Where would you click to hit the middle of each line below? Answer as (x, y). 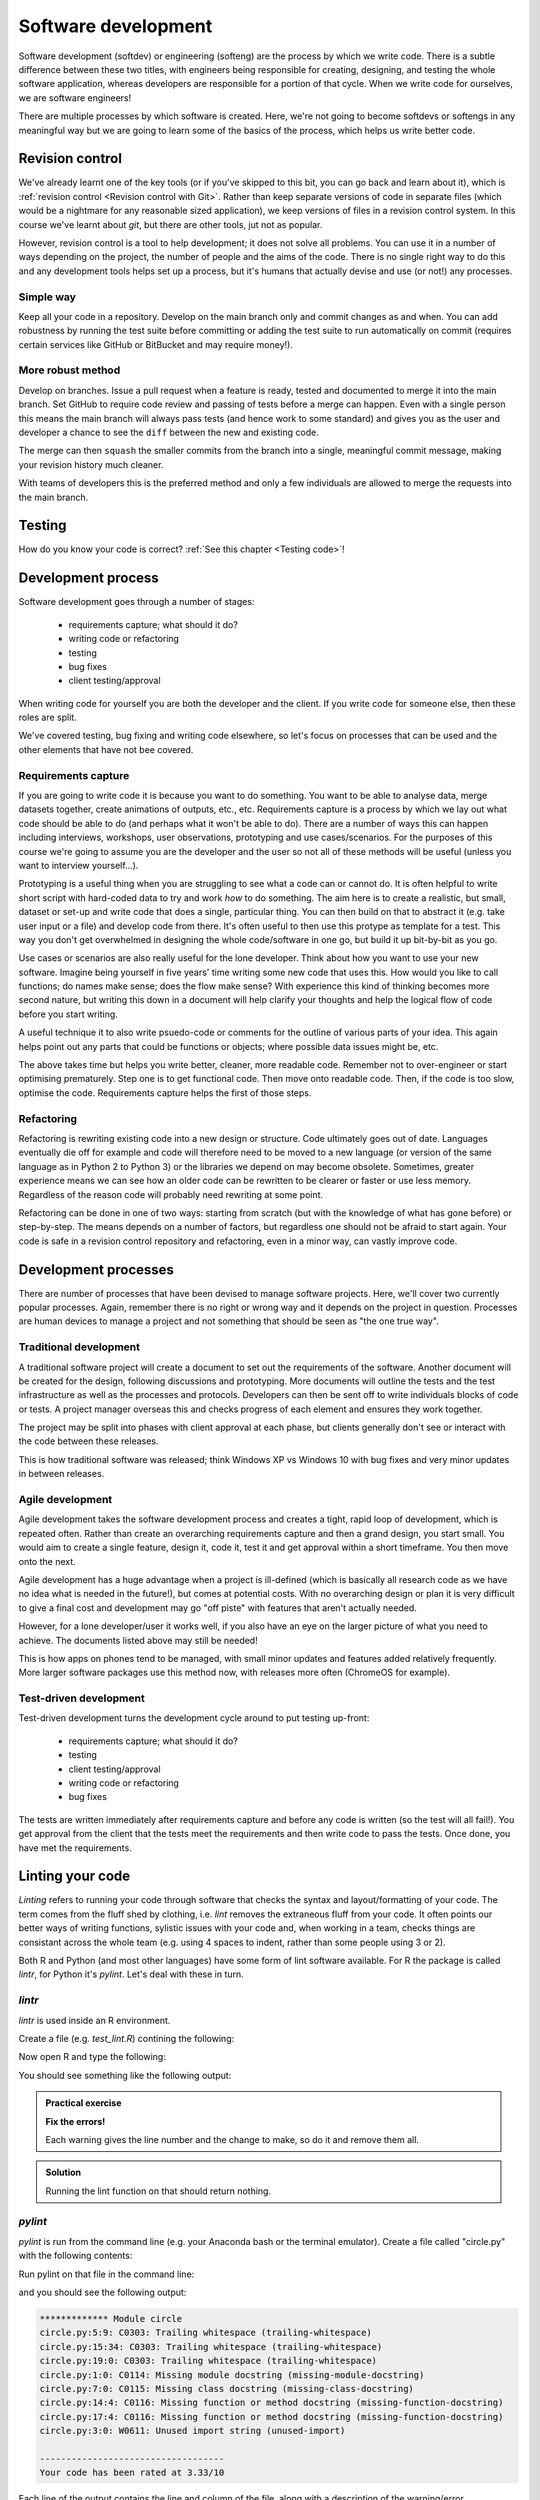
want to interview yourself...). (78, 865)
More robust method (69, 370)
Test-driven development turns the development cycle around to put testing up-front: (194, 1718)
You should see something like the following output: (125, 2075)
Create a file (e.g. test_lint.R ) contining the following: (126, 2038)
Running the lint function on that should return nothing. (158, 2191)
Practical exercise (83, 2103)
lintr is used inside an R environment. (94, 2020)
